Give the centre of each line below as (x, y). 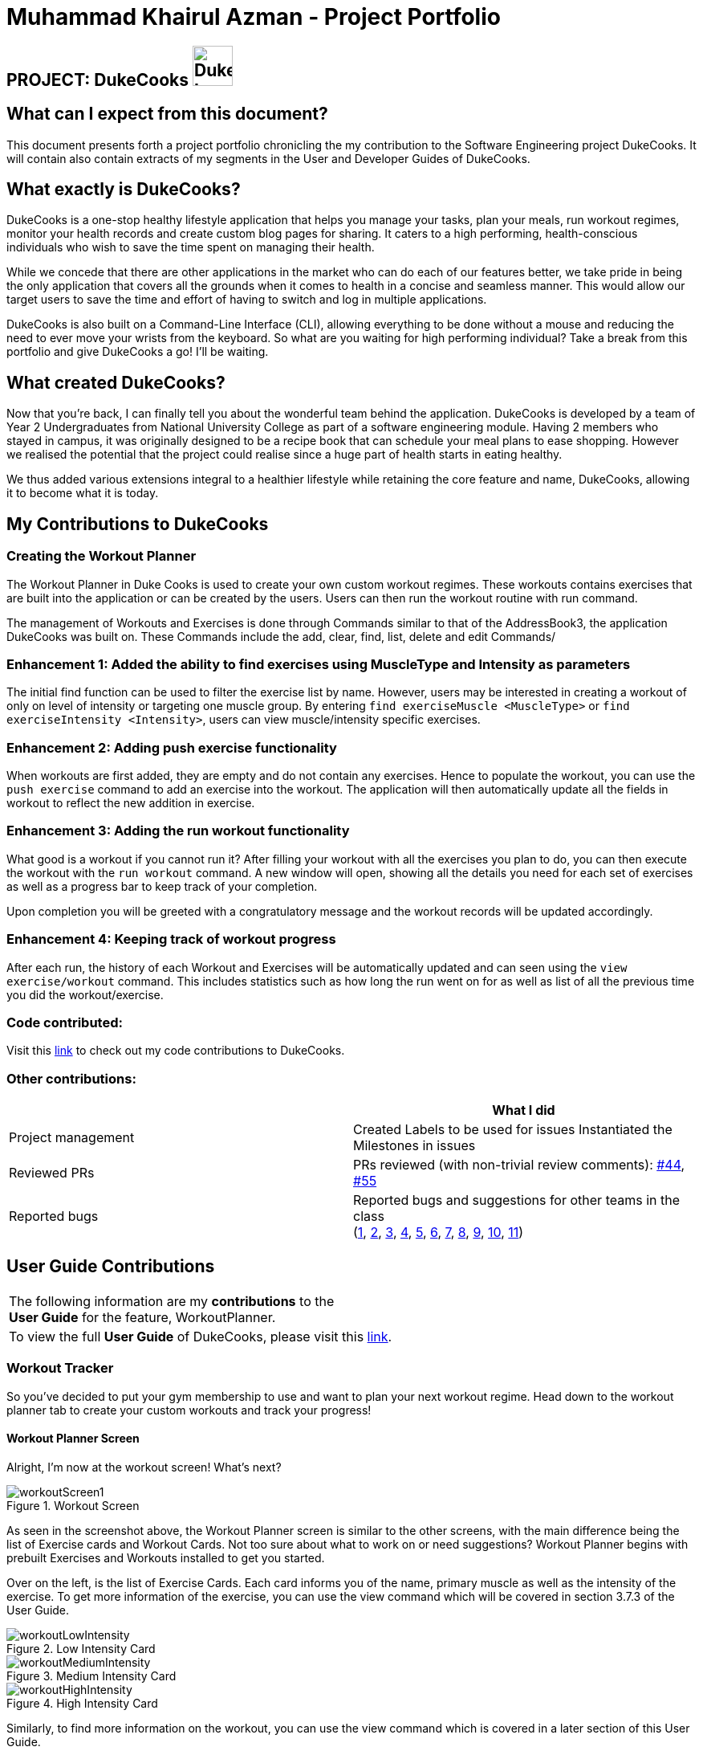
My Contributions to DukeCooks (138, 524)
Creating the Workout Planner (102, 556)
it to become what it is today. (83, 493)
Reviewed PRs (52, 1173)
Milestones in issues (414, 1145)
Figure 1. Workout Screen (73, 1505)
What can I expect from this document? (167, 114)
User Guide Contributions (111, 1267)
